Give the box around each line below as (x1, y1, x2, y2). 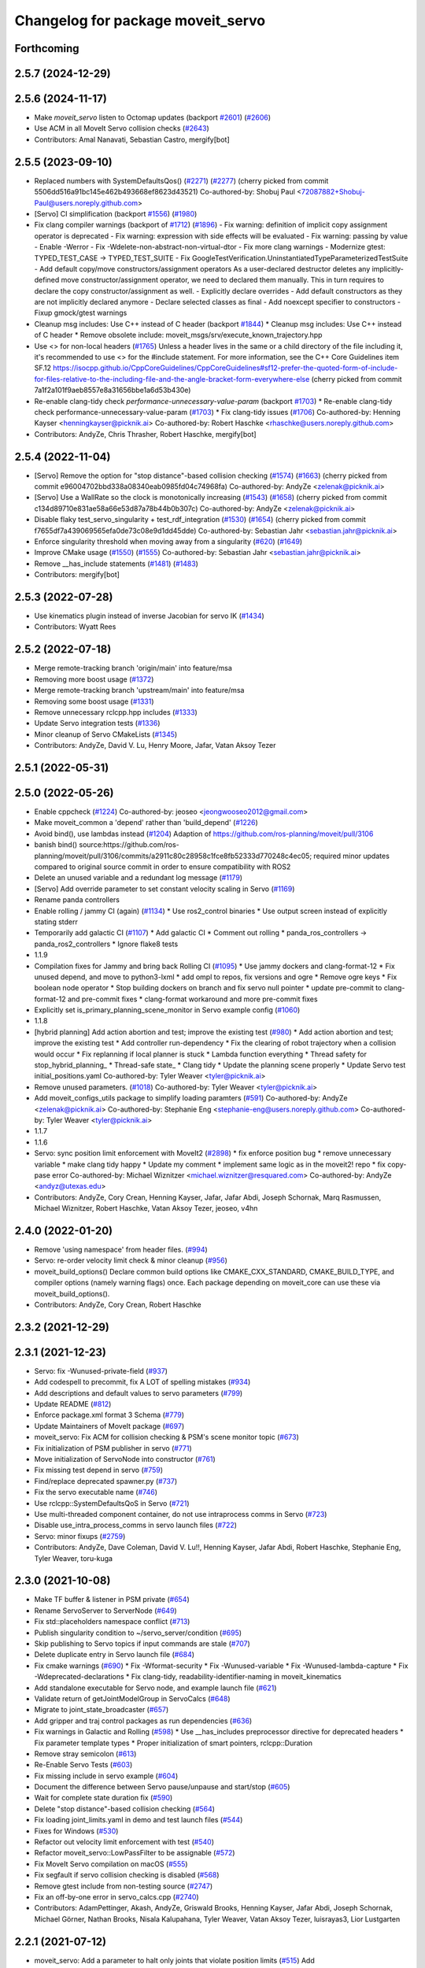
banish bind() (34, 840, 78, 849)
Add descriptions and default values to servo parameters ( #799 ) (34, 1388, 243, 1397)
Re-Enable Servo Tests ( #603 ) (34, 1760, 133, 1770)
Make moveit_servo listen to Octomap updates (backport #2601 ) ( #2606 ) (34, 113, 272, 122)
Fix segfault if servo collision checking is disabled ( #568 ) (34, 1870, 220, 1880)
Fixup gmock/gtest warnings (34, 308, 128, 318)
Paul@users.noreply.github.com (34, 198, 139, 208)
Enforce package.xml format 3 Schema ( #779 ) (34, 1410, 185, 1420)
